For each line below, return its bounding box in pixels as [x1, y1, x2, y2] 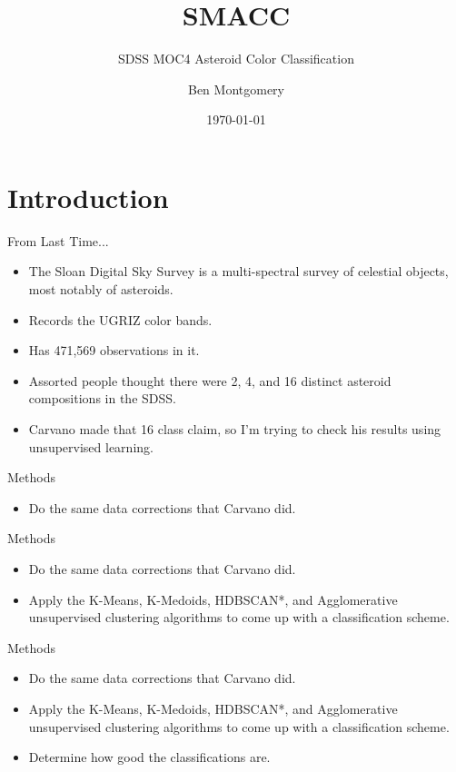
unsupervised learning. [28, 437, 154, 456]
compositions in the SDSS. [28, 389, 176, 408]
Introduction [7, 178, 169, 215]
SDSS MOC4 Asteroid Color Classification [118, 49, 354, 68]
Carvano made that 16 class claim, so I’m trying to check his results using [28, 420, 441, 438]
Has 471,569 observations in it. [28, 341, 200, 360]
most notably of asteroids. [28, 280, 173, 299]
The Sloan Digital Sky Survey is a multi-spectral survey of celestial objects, [28, 262, 449, 281]
